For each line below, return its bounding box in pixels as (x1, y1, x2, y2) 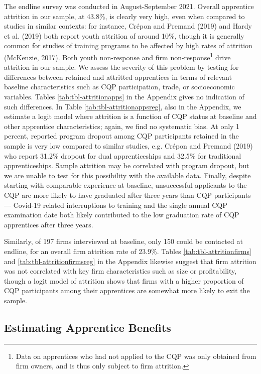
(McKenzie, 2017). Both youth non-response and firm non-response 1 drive (4, 50, 231, 62)
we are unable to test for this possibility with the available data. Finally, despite (4, 170, 251, 180)
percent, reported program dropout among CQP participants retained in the (4, 131, 239, 141)
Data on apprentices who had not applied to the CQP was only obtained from (16, 350, 256, 361)
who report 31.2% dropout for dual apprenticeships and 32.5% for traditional (4, 150, 241, 161)
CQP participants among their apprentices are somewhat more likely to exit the (4, 285, 250, 296)
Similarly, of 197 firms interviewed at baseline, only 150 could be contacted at (4, 236, 243, 246)
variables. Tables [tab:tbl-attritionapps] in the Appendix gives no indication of (4, 91, 244, 101)
